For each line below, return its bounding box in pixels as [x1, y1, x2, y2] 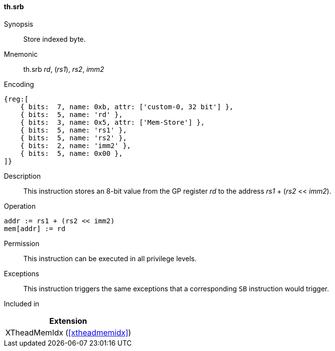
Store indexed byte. [23, 34, 86, 43]
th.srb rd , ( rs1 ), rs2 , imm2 [23, 65, 105, 73]
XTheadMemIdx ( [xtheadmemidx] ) [5, 327, 131, 337]
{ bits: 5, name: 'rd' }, [20, 110, 123, 118]
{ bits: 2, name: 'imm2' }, [20, 141, 131, 150]
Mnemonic [4, 50, 38, 58]
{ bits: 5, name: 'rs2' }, [20, 134, 127, 142]
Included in [4, 299, 39, 308]
